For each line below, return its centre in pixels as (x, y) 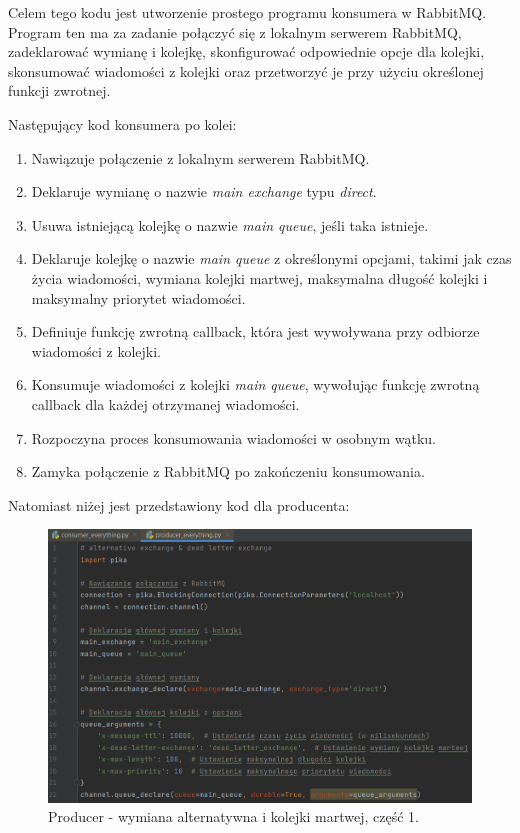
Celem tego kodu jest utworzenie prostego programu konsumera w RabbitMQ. (247, 12)
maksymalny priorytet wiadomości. (138, 297)
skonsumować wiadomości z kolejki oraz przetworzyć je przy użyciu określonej (246, 70)
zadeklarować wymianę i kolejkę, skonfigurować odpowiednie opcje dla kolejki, (246, 51)
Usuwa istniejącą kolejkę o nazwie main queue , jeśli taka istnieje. (230, 224)
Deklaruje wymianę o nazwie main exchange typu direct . (204, 191)
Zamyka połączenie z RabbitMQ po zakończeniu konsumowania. (228, 471)
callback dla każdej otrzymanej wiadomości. (165, 403)
